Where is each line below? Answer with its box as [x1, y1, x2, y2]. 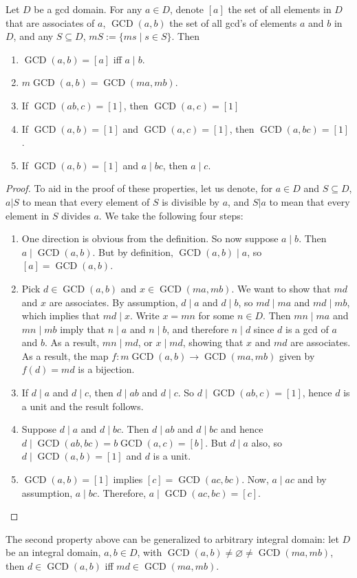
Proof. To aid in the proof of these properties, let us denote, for [6, 181, 273, 195]
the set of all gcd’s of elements [169, 15, 297, 30]
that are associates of [6, 15, 95, 30]
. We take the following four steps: [98, 208, 244, 222]
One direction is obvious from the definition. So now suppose [21, 231, 279, 246]
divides [61, 208, 91, 222]
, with [137, 545, 162, 559]
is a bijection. [78, 362, 135, 376]
